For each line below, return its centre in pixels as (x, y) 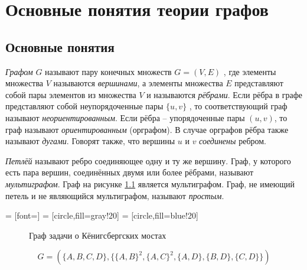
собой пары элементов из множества (71, 94)
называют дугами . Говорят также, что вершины (90, 141)
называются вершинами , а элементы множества (138, 83)
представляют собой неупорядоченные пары (84, 106)
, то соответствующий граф (238, 106)
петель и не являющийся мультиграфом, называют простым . (115, 195)
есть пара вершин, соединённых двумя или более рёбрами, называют (130, 172)
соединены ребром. (233, 141)
